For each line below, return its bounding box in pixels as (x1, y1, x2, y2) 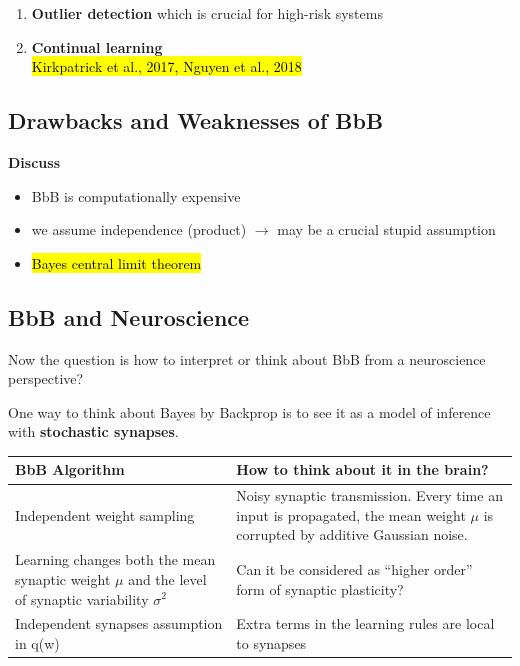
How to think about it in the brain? (236, 459, 489, 480)
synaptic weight (15, 568, 111, 589)
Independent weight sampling (15, 504, 195, 525)
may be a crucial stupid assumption (277, 219, 496, 240)
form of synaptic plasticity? (236, 578, 404, 599)
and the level (128, 568, 207, 589)
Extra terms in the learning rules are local (236, 613, 495, 634)
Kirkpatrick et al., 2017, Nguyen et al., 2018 (31, 56, 302, 77)
